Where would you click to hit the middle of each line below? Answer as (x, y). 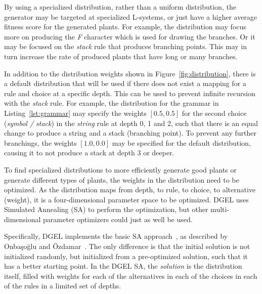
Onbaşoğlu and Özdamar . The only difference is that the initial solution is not (127, 246)
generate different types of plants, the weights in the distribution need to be (122, 179)
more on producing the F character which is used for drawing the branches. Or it (130, 36)
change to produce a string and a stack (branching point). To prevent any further (130, 133)
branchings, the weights (40, 142)
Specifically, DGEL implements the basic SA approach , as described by (116, 236)
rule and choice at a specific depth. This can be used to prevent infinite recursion (130, 93)
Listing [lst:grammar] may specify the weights (75, 113)
